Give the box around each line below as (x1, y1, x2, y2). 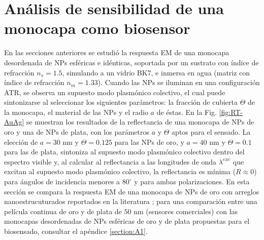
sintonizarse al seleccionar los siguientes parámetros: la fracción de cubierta (4, 97, 238, 107)
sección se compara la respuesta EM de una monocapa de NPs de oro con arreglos (4, 186, 259, 196)
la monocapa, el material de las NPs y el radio (4, 106, 148, 117)
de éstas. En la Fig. (156, 106, 217, 117)
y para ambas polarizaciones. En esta (134, 176, 250, 187)
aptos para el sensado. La (172, 127, 251, 137)
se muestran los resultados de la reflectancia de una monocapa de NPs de (26, 116, 254, 127)
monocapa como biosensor (4, 18, 190, 38)
